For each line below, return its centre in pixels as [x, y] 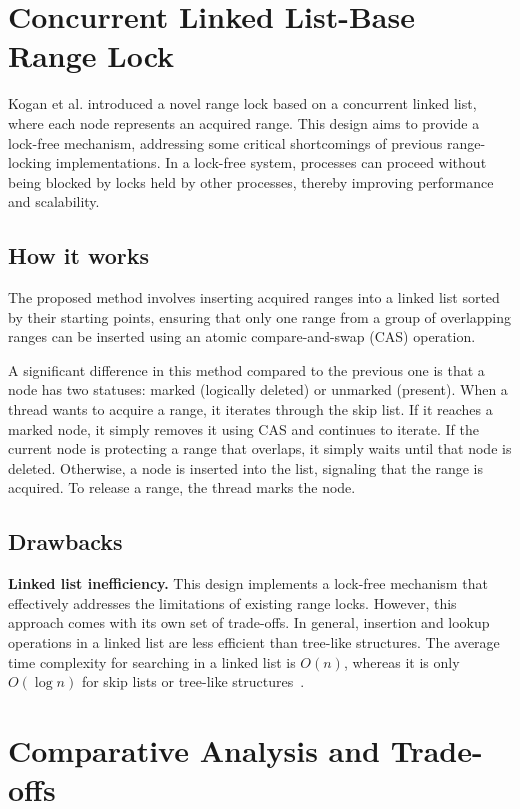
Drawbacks [65, 541]
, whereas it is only [401, 661]
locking [30, 162]
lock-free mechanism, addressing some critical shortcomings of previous [225, 142]
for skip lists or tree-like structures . [193, 681]
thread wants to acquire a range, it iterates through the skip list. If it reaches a [250, 409]
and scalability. [54, 201]
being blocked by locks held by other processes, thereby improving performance [251, 181]
